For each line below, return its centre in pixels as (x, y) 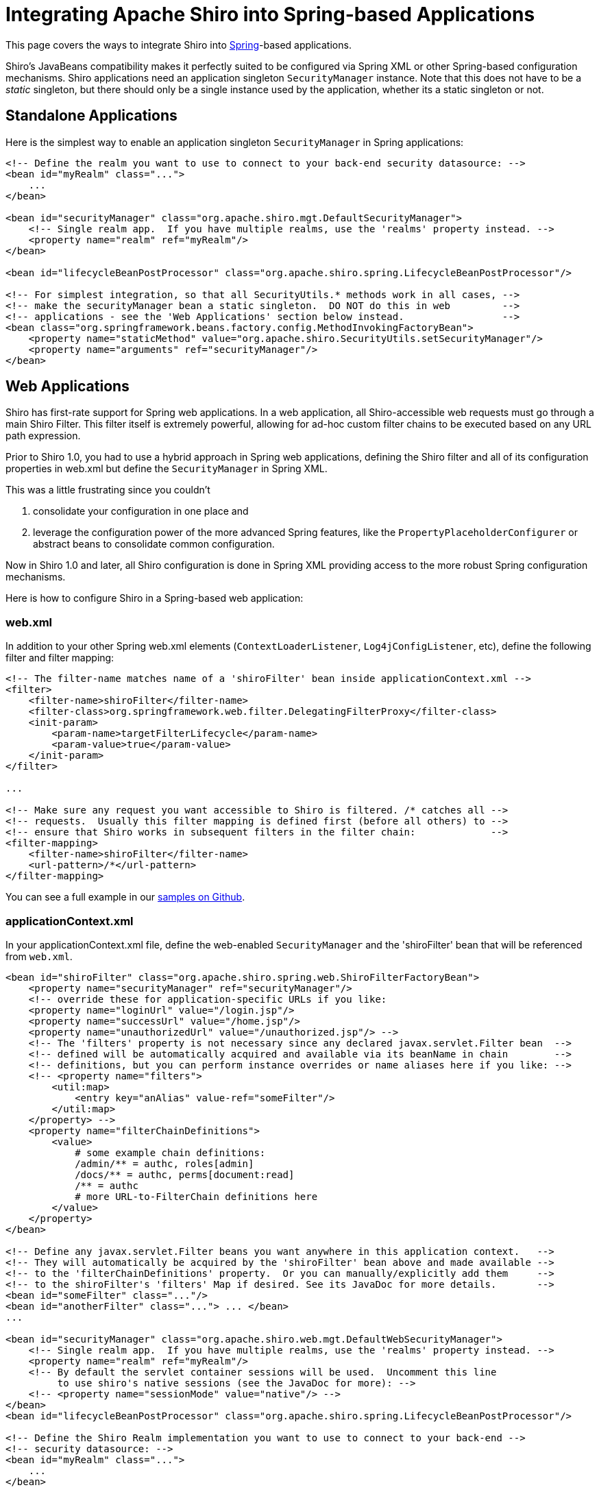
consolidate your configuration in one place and (141, 511)
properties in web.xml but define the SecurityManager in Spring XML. (167, 469)
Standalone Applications (91, 116)
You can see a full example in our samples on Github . (125, 897)
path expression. (43, 436)
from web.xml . (39, 956)
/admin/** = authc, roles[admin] (164, 1163)
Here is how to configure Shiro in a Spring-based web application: (155, 598)
